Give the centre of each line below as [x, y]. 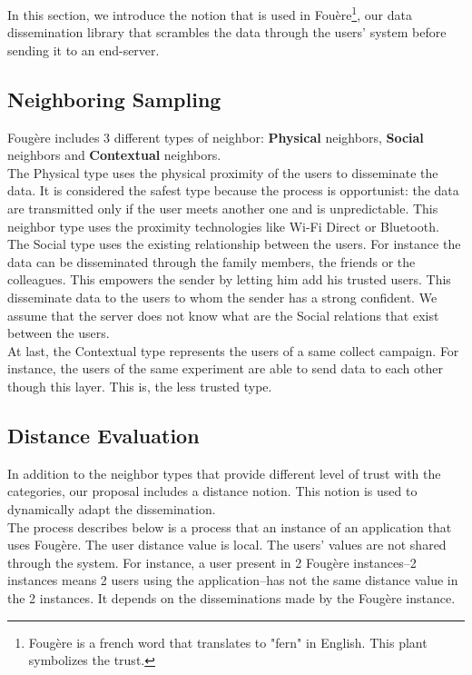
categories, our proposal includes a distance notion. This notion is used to [212, 491]
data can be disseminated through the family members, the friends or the [211, 261]
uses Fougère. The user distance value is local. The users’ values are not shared [227, 545]
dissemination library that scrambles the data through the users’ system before [227, 32]
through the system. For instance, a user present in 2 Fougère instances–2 [212, 562]
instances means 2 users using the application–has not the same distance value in [233, 580]
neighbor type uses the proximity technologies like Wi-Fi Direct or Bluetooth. [223, 226]
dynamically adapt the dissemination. [112, 508]
